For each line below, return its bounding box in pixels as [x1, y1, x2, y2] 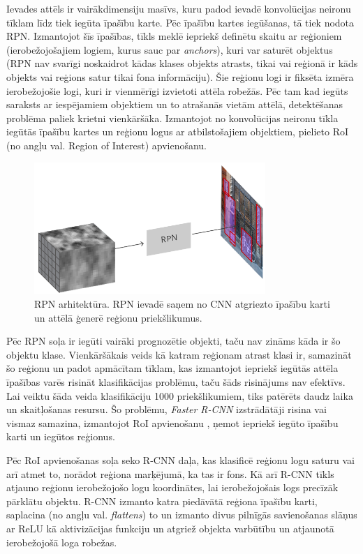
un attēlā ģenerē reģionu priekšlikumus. [34, 310, 202, 324]
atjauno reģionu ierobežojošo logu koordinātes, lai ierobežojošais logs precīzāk [6, 480, 339, 495]
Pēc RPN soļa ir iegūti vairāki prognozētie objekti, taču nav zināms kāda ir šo [6, 334, 341, 348]
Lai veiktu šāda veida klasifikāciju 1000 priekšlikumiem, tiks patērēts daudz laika [6, 388, 353, 403]
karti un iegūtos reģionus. [6, 429, 115, 444]
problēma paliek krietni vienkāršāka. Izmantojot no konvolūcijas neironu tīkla [6, 110, 339, 125]
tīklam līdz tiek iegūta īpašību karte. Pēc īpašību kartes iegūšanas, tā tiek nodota [6, 15, 355, 29]
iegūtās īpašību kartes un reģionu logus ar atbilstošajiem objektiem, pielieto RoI [6, 124, 349, 139]
